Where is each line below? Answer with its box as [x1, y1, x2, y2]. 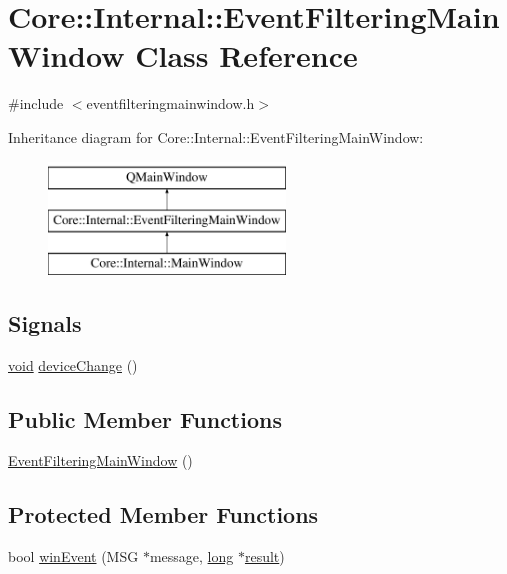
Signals [8, 307, 82, 338]
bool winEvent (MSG [8, 546, 139, 567]
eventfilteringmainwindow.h [86, 93, 255, 114]
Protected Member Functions [8, 499, 319, 530]
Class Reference [135, 35, 358, 76]
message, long [149, 546, 234, 567]
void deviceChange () [8, 354, 138, 375]
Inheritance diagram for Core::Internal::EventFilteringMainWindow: [8, 126, 424, 147]
